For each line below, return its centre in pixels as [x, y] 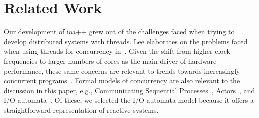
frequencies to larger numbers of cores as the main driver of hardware [110, 60]
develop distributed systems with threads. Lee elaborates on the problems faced [126, 41]
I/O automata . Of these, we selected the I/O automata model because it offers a [129, 100]
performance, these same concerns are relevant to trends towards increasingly [122, 70]
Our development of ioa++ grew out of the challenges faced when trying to [119, 32]
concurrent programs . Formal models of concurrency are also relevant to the [122, 80]
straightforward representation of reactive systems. [81, 109]
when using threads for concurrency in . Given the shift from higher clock [117, 51]
